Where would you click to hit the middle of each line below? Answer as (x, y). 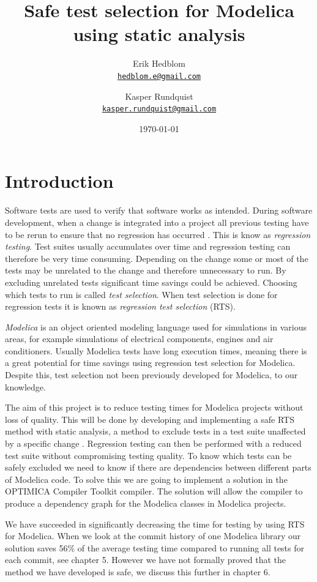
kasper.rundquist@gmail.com (159, 109)
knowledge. (25, 386)
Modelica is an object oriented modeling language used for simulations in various (156, 326)
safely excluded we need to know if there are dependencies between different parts (158, 467)
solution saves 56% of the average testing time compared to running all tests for (155, 547)
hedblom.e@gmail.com (159, 76)
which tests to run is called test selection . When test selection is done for (141, 294)
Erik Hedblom (159, 63)
